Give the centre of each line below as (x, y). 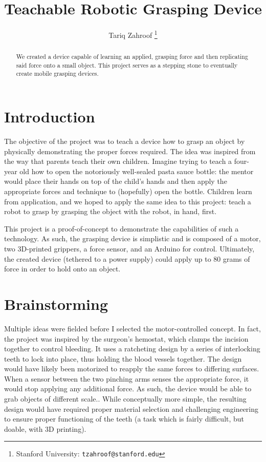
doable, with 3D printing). (45, 428)
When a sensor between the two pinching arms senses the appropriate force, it (127, 378)
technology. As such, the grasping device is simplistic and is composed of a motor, (132, 238)
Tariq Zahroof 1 (133, 34)
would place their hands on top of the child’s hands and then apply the (116, 181)
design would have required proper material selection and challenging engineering (131, 408)
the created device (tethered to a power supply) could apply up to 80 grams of (127, 258)
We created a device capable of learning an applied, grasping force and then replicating (132, 57)
